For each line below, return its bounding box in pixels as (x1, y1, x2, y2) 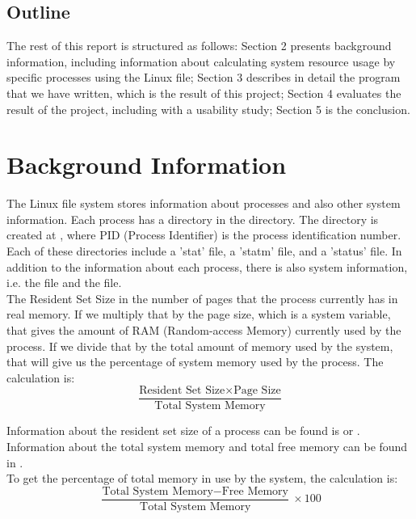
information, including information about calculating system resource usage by (6, 53, 396, 70)
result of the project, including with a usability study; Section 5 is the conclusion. (6, 100, 410, 117)
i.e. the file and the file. (6, 274, 122, 291)
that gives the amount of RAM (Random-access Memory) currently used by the (6, 322, 401, 339)
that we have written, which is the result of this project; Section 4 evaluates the (6, 84, 401, 101)
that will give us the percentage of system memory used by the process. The (6, 353, 384, 370)
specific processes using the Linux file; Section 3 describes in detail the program (6, 69, 401, 86)
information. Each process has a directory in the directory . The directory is (6, 210, 379, 227)
